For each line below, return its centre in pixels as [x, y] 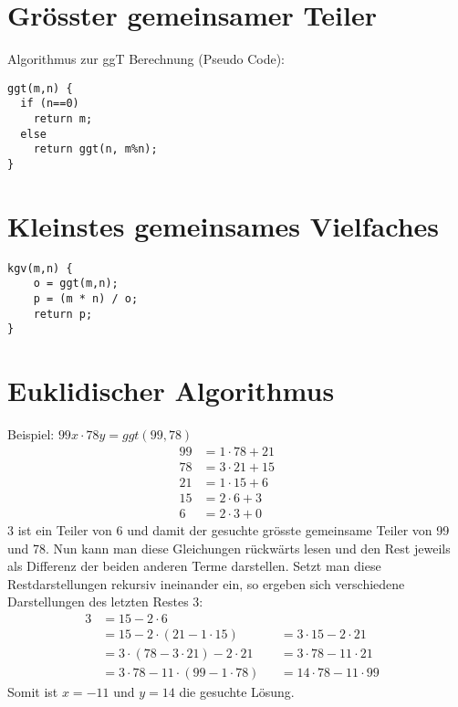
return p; [63, 314]
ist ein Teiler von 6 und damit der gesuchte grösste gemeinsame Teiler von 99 [234, 529]
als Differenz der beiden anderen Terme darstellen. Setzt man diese [194, 566]
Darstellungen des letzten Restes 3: [105, 601]
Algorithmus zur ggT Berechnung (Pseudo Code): [146, 59]
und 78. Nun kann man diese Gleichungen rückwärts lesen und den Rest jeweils [229, 548]
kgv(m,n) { [40, 268]
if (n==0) [50, 104]
